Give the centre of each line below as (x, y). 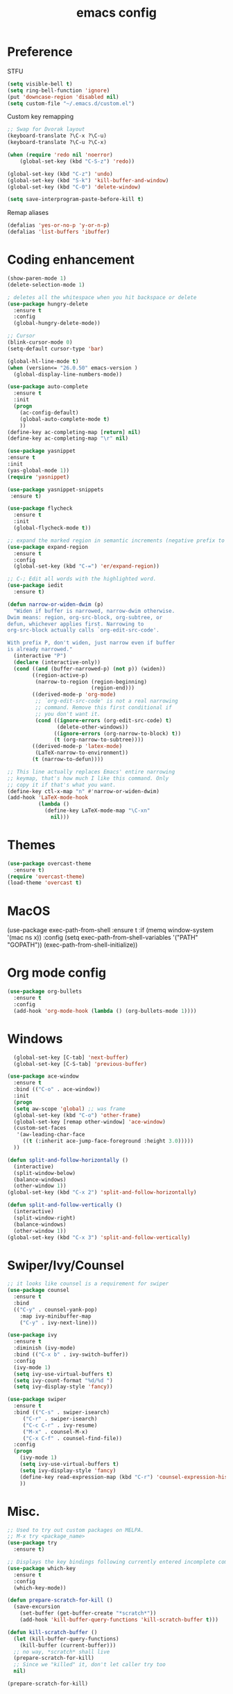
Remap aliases (28, 213)
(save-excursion (37, 1607)
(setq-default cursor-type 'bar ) (55, 349)
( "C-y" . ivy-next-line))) (59, 1323)
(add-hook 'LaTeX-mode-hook (48, 798)
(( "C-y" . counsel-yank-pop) (55, 1309)
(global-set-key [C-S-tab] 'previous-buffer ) (80, 1064)
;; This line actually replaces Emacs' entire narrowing (91, 772)
